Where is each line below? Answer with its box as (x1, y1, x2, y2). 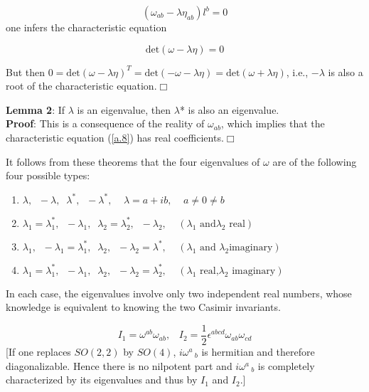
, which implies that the (220, 116, 325, 131)
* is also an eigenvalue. (179, 102, 279, 117)
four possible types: (6, 168, 90, 183)
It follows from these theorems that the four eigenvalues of (6, 154, 260, 169)
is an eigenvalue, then (77, 102, 171, 117)
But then (6, 64, 46, 79)
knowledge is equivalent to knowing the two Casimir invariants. (6, 300, 281, 314)
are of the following (272, 154, 357, 169)
